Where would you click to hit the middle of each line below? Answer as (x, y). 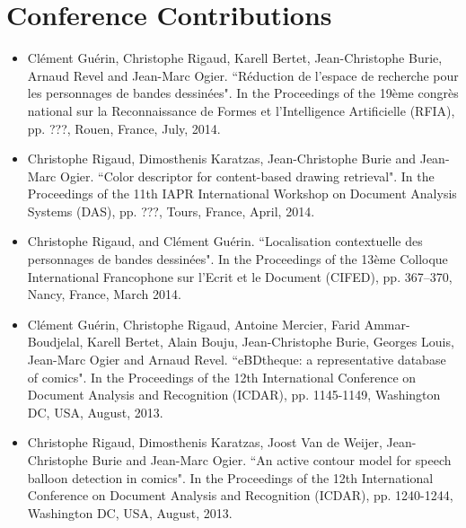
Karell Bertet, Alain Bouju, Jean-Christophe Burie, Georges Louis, (271, 342)
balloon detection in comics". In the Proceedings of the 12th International (230, 477)
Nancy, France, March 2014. (104, 294)
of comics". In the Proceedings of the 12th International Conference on (222, 377)
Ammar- (387, 324)
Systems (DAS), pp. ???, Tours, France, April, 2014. (171, 211)
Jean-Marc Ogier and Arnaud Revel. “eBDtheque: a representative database (237, 360)
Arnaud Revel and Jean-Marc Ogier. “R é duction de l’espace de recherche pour (243, 75)
